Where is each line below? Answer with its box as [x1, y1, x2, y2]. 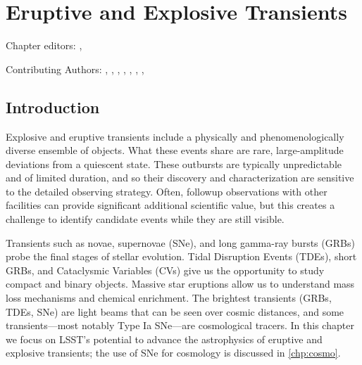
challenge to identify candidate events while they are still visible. [6, 212, 285, 226]
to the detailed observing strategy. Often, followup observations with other [6, 184, 327, 198]
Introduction [6, 96, 100, 117]
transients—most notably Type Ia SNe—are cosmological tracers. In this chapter [6, 318, 354, 333]
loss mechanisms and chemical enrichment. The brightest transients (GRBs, [6, 290, 332, 305]
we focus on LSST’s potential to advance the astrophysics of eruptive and [6, 331, 323, 346]
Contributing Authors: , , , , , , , [6, 61, 144, 76]
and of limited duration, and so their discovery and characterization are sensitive [6, 170, 354, 185]
